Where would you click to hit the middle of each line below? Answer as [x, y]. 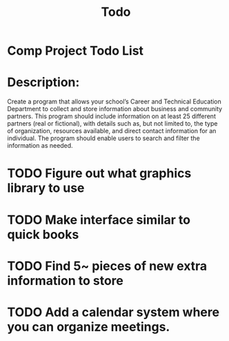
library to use [46, 188]
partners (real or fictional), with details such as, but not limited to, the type [112, 124]
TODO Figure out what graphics [99, 174]
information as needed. [40, 146]
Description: [43, 82]
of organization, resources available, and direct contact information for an [112, 131]
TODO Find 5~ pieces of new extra [107, 266]
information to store [66, 281]
